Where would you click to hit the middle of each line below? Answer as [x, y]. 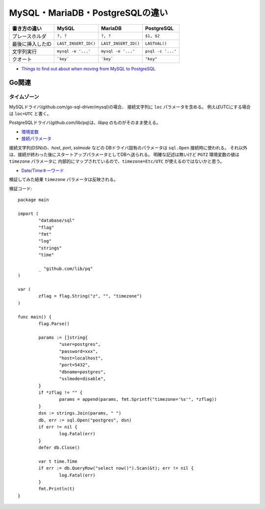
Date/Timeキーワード [43, 170]
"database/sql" [57, 221]
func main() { [35, 317]
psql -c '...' [161, 51]
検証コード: [21, 188]
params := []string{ [63, 337]
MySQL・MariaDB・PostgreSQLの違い [89, 13]
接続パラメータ [36, 139]
